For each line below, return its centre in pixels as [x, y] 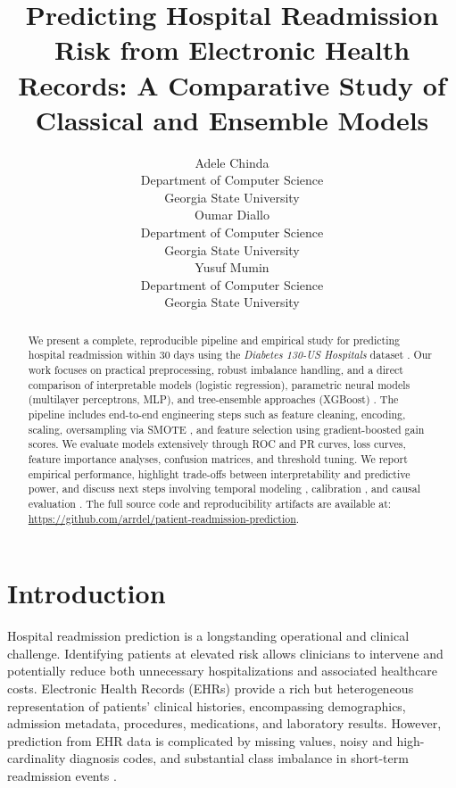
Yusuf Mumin [232, 267]
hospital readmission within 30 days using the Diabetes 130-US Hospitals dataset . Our [230, 355]
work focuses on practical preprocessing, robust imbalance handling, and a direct [216, 370]
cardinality [37, 758]
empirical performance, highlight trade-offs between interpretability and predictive [219, 473]
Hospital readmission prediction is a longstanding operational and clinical [208, 636]
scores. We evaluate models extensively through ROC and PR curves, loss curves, [217, 444]
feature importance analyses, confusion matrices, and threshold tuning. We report [218, 459]
